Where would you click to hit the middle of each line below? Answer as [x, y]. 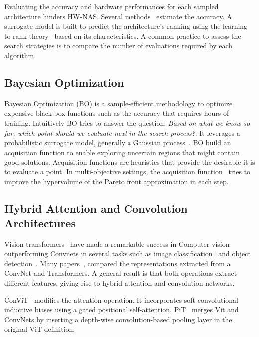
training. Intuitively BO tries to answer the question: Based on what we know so [127, 122]
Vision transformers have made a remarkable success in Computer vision [117, 244]
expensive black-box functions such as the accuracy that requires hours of [117, 113]
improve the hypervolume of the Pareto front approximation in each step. [117, 181]
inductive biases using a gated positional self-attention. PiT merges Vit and [122, 309]
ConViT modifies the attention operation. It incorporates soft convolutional [122, 299]
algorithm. [20, 55]
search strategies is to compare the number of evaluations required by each [119, 46]
